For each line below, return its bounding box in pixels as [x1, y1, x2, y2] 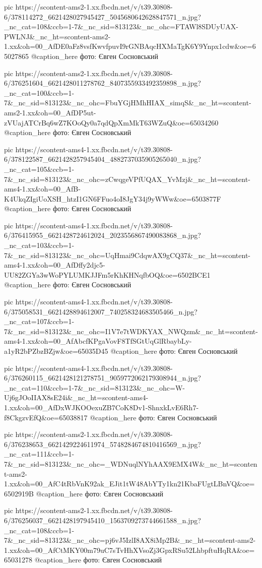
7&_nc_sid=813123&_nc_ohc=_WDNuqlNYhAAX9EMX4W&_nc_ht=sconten [4, 458, 257, 469]
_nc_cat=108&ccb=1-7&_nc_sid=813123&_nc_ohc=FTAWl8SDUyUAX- [4, 21, 238, 32]
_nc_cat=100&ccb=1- [4, 87, 75, 98]
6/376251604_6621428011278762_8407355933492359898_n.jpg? [4, 78, 201, 88]
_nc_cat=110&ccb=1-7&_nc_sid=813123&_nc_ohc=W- [4, 382, 185, 393]
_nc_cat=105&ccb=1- [4, 163, 75, 174]
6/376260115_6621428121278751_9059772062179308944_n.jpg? [4, 372, 201, 383]
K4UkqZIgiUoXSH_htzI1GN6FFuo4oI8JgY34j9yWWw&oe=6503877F [4, 193, 221, 204]
